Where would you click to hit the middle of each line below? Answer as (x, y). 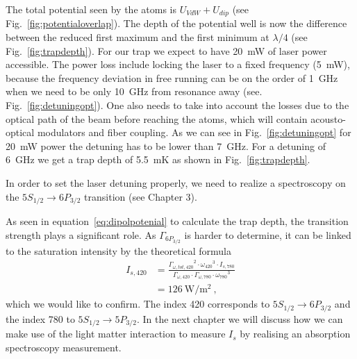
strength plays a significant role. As (81, 234)
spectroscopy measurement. (64, 347)
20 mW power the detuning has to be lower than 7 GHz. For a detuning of (166, 145)
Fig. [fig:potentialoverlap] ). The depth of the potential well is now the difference (176, 23)
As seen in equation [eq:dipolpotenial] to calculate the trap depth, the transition (177, 221)
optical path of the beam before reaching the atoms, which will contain (157, 118)
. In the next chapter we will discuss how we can (240, 318)
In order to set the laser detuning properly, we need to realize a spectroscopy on (176, 182)
